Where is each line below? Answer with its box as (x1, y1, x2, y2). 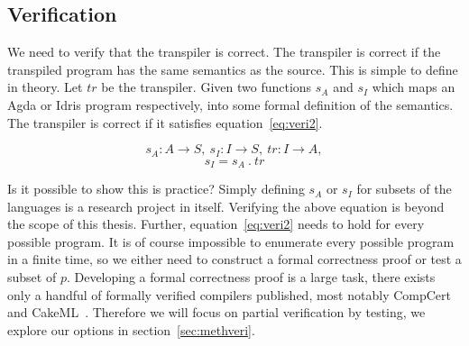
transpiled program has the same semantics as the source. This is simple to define (7, 59, 458, 78)
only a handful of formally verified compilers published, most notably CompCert (7, 285, 451, 304)
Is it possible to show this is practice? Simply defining (7, 179, 305, 198)
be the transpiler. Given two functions (101, 77, 312, 96)
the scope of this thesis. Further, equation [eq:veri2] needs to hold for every (7, 214, 425, 233)
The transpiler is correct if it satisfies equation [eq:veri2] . (7, 113, 323, 132)
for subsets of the (356, 179, 452, 198)
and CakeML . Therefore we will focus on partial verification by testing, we (7, 303, 426, 322)
